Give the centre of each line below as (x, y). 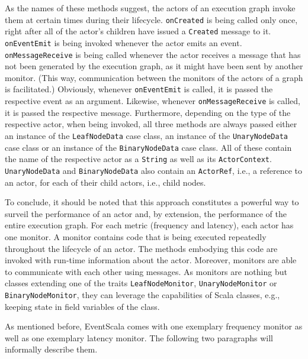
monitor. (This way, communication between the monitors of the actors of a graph (154, 77)
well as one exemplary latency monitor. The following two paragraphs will (139, 337)
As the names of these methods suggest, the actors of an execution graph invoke (150, 8)
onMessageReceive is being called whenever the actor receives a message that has (153, 54)
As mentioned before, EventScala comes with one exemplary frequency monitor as (154, 326)
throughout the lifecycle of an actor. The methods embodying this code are (141, 248)
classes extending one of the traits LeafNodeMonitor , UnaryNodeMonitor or (141, 283)
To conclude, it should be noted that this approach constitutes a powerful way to (152, 202)
